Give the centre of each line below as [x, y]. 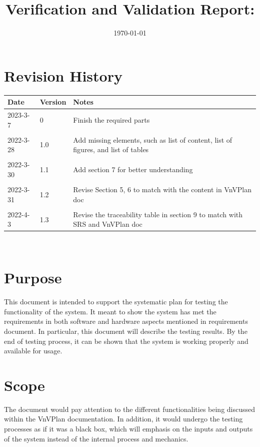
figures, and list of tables [111, 149]
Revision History [63, 75]
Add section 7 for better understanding [133, 169]
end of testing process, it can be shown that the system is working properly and [126, 341]
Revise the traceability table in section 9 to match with [158, 214]
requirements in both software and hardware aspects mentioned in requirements [126, 321]
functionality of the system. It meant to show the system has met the [110, 311]
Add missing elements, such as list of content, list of [153, 139]
